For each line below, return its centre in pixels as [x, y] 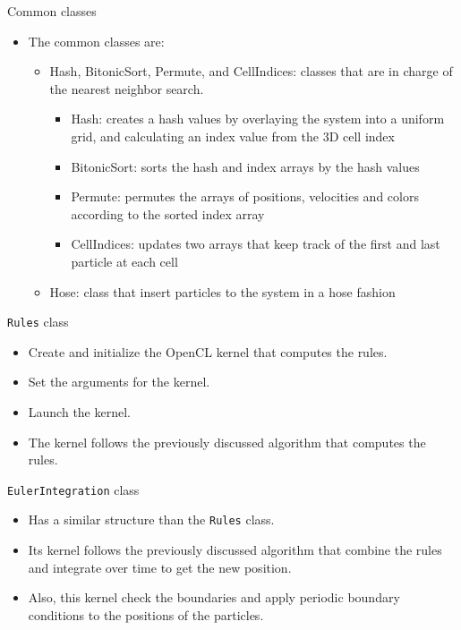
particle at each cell [124, 261]
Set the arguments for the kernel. [119, 382]
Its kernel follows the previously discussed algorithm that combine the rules [235, 550]
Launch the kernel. [79, 411]
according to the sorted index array [168, 213]
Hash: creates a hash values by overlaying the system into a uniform [258, 119]
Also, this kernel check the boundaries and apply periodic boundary [214, 597]
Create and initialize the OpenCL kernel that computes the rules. [208, 351]
